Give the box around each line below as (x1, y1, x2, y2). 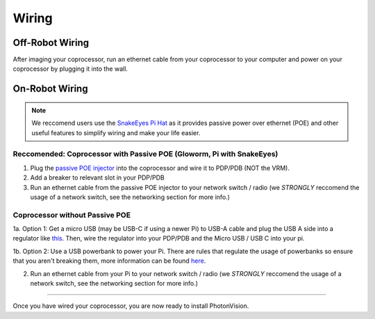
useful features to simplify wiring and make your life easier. (31, 128, 201, 137)
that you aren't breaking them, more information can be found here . (12, 257, 206, 265)
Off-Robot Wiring (12, 37, 90, 49)
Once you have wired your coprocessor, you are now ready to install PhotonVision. (12, 302, 249, 310)
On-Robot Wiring (12, 83, 88, 95)
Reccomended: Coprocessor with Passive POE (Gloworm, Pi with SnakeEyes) (12, 149, 278, 159)
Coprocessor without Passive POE (12, 210, 131, 220)
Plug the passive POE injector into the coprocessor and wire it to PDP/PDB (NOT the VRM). (30, 164, 290, 172)
